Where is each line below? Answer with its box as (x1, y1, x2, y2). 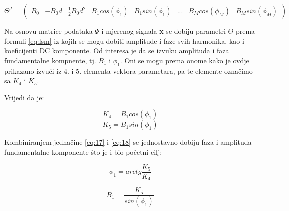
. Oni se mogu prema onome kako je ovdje (120, 55, 249, 65)
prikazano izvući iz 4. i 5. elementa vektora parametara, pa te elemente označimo (4, 65, 253, 76)
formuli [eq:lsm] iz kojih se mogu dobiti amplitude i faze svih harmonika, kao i (4, 35, 244, 46)
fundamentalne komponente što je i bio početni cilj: (4, 146, 162, 157)
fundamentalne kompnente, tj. (4, 55, 96, 65)
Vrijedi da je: (4, 92, 44, 102)
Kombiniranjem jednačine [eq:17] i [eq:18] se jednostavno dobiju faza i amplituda (4, 137, 252, 147)
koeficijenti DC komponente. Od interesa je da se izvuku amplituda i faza (4, 45, 229, 56)
